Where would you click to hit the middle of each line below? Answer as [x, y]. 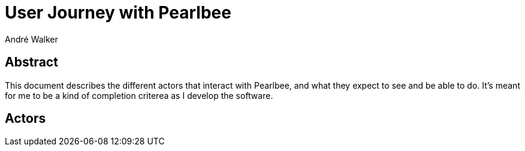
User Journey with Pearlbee [118, 13]
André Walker [31, 39]
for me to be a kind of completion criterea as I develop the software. [139, 95]
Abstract [31, 62]
